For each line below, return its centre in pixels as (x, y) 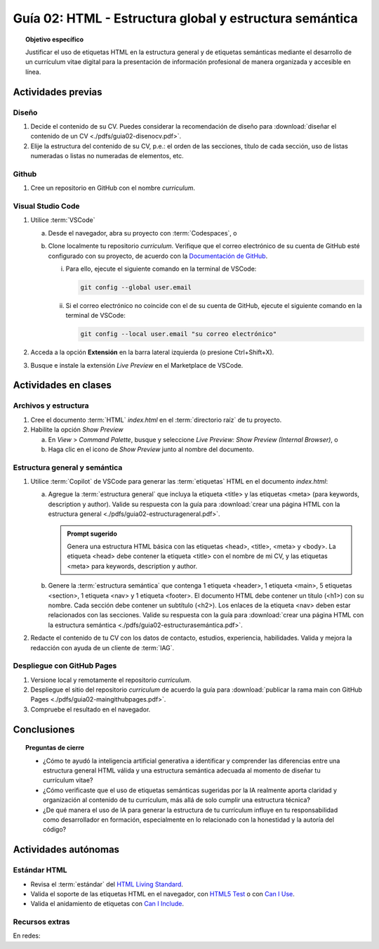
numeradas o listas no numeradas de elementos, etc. (107, 156)
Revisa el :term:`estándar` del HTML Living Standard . (107, 884)
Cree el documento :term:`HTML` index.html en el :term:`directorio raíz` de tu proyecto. (156, 420)
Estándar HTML (40, 870)
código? (55, 829)
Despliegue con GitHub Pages (65, 666)
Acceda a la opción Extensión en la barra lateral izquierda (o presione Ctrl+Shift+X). (152, 352)
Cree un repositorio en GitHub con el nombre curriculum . (113, 188)
